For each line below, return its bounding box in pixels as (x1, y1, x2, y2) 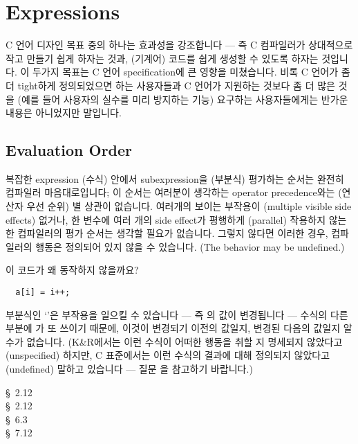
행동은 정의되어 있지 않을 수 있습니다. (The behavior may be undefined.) (35, 239, 345, 254)
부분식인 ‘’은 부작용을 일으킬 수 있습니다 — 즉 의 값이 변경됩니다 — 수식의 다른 (6, 307, 348, 321)
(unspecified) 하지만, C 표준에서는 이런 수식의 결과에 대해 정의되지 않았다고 (6, 348, 330, 362)
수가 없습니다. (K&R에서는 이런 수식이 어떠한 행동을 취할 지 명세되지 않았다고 (6, 334, 343, 348)
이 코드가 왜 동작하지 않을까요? (6, 263, 139, 277)
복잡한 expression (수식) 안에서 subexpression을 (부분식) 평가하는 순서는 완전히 (6, 171, 344, 186)
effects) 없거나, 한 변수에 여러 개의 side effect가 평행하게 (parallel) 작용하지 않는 (6, 212, 347, 227)
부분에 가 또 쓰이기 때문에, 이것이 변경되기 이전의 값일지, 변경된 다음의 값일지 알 (6, 321, 352, 335)
